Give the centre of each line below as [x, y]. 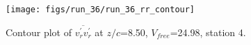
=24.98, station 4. [208, 32]
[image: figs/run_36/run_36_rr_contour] [100, 10]
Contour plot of [39, 32]
